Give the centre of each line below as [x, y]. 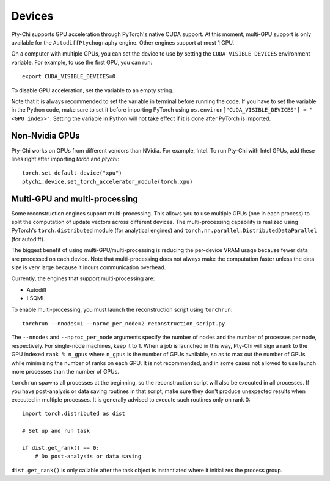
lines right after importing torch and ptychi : [65, 159]
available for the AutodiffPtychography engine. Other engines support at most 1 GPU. [123, 42]
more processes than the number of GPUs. [65, 371]
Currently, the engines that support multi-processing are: [83, 278]
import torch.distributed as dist [74, 414]
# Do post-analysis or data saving [88, 457]
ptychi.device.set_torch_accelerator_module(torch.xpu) [108, 181]
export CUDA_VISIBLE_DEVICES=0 [69, 77]
